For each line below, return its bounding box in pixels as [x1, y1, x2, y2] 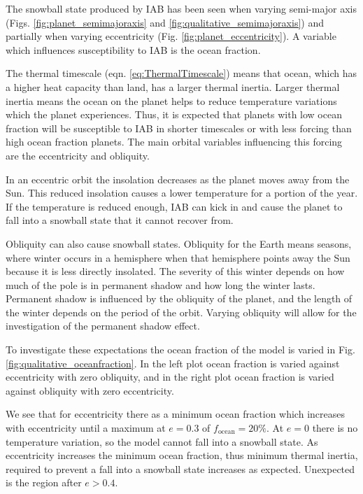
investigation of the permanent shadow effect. [6, 318, 200, 333]
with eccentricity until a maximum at [6, 421, 166, 435]
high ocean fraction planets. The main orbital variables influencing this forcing [6, 134, 343, 149]
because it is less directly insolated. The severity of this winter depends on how [6, 264, 345, 278]
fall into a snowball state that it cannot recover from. [6, 213, 234, 227]
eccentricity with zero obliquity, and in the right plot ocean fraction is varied [6, 369, 334, 384]
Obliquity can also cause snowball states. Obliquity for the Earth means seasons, [6, 236, 352, 250]
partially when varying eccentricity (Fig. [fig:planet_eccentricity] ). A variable [6, 29, 336, 43]
